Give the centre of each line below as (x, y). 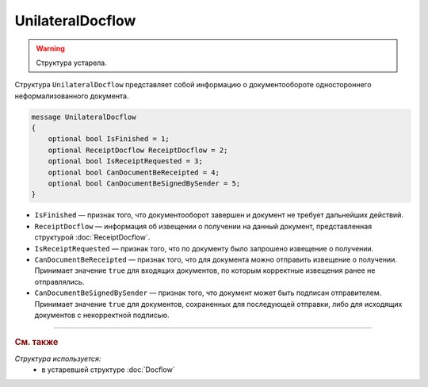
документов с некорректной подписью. (102, 315)
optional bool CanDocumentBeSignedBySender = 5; (144, 184)
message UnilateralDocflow (84, 117)
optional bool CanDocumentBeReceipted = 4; (134, 172)
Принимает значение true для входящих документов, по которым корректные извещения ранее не (205, 270)
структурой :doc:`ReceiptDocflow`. (92, 237)
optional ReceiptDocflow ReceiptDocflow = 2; (138, 150)
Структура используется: (58, 358)
